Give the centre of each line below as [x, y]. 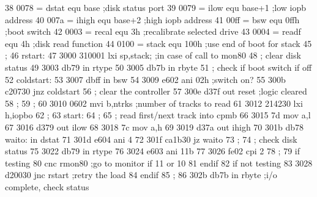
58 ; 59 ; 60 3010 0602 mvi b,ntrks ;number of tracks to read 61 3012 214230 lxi [154, 103]
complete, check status [47, 186]
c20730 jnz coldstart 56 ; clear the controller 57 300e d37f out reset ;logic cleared [156, 91]
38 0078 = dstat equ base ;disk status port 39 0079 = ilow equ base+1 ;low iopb [156, 7]
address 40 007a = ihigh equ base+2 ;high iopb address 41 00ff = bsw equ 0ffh [152, 19]
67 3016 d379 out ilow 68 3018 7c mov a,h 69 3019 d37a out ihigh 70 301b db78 [155, 127]
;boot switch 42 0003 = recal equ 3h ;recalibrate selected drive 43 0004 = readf [153, 31]
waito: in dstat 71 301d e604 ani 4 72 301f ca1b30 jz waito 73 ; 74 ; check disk [151, 139]
